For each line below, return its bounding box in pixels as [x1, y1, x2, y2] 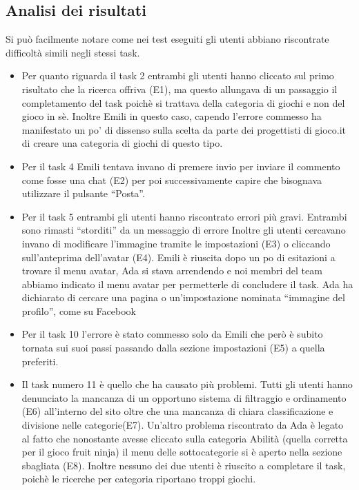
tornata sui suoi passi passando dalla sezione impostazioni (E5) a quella [21, 340, 325, 355]
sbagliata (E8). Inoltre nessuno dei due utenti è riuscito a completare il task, [21, 458, 346, 472]
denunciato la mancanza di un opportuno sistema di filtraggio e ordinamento [21, 390, 347, 405]
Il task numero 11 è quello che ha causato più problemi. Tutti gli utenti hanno [21, 377, 353, 391]
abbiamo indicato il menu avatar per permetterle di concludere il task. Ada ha [21, 276, 353, 291]
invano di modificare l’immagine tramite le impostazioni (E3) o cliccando [21, 236, 331, 250]
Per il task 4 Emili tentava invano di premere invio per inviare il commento [21, 159, 340, 173]
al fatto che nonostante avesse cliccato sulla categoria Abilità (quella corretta [21, 431, 348, 445]
